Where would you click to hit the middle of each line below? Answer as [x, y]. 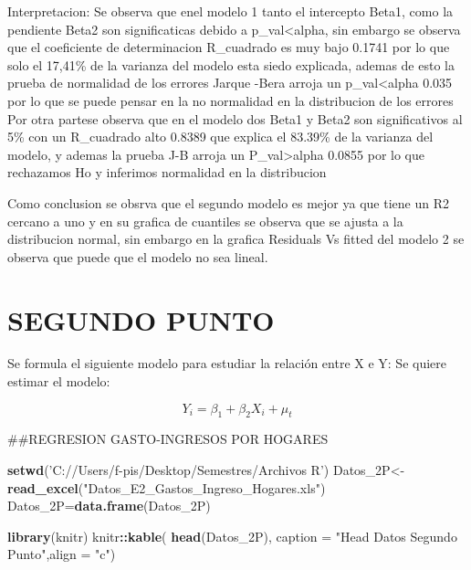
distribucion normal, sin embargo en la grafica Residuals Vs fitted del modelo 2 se [236, 239]
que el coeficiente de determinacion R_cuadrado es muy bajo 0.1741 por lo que [229, 47]
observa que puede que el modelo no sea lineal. [138, 256]
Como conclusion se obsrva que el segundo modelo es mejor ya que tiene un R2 [228, 202]
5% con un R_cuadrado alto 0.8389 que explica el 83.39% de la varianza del [220, 137]
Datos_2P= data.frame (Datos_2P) [109, 506]
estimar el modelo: [59, 381]
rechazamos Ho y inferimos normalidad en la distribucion [167, 172]
